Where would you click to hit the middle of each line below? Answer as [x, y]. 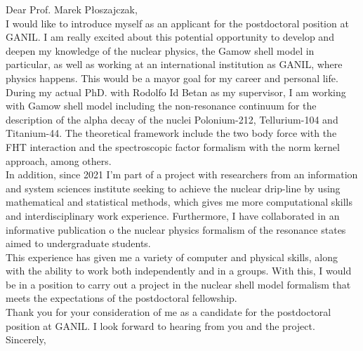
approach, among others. [59, 160]
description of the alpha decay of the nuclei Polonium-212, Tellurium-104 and [172, 119]
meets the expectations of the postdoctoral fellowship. [121, 298]
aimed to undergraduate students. [78, 243]
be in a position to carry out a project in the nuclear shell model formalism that [178, 284]
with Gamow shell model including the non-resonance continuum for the [161, 106]
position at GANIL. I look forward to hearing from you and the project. [160, 325]
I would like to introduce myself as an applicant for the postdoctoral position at [177, 23]
